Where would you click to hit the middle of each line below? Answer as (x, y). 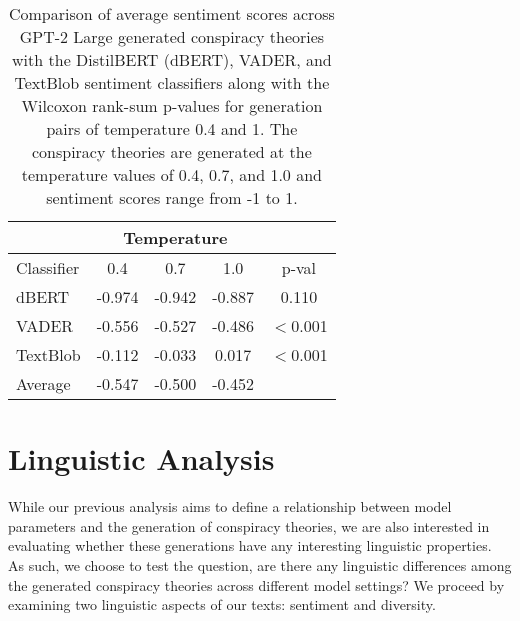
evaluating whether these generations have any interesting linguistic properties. (250, 545)
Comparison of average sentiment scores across (171, 13)
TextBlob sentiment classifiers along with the (172, 82)
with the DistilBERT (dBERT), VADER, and (172, 59)
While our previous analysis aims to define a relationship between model (230, 506)
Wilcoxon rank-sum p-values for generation (172, 105)
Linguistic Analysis (141, 458)
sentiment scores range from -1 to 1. (172, 197)
